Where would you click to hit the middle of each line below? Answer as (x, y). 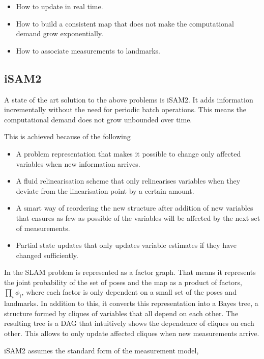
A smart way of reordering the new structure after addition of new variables (135, 208)
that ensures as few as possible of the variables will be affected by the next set (138, 217)
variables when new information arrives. (78, 163)
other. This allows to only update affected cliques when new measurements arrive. (132, 333)
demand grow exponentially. (60, 33)
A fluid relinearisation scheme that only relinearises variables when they (128, 181)
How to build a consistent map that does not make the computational (125, 23)
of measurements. (43, 228)
